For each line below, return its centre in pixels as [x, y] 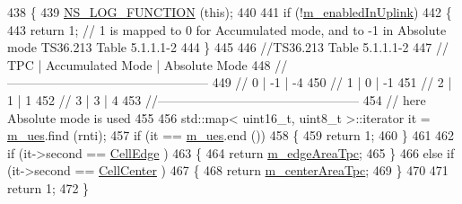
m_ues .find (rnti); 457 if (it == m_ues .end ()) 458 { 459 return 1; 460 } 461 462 [231, 135]
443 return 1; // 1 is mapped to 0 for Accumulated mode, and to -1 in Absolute [227, 29]
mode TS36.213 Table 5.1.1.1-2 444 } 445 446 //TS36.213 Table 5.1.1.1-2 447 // [228, 47]
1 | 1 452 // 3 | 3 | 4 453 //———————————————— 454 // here [217, 99]
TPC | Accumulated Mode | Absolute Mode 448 [139, 64]
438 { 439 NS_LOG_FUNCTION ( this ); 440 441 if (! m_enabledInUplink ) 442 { [230, 12]
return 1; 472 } [48, 187]
